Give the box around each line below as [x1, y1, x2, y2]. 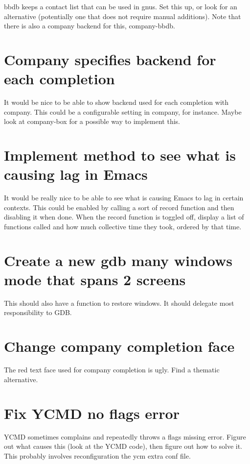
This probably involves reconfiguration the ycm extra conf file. [4, 450, 191, 461]
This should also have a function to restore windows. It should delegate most [4, 297, 234, 308]
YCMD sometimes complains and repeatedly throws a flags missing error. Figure [4, 431, 246, 441]
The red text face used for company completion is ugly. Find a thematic [4, 365, 220, 375]
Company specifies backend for [4, 49, 216, 69]
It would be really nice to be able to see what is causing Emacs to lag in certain [4, 193, 244, 203]
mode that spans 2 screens [4, 269, 186, 289]
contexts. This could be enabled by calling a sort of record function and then [4, 202, 234, 212]
